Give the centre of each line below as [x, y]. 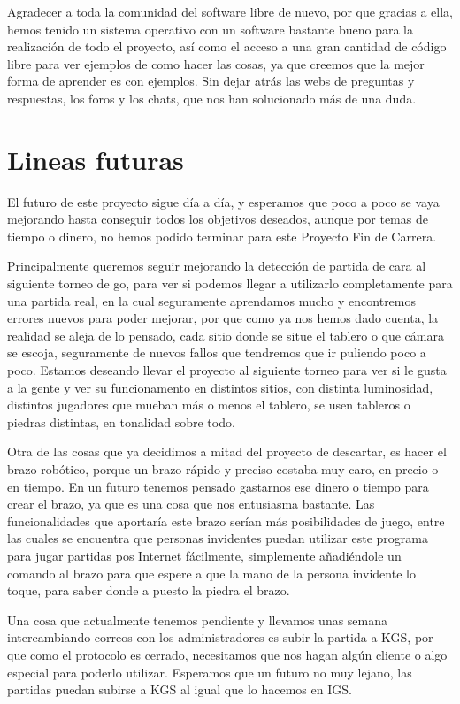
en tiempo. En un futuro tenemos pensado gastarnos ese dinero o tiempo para [218, 486]
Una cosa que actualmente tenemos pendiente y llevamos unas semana [198, 620]
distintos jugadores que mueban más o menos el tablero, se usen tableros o [209, 405]
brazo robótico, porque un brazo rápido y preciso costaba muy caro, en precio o [223, 469]
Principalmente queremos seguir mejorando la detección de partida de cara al [217, 266]
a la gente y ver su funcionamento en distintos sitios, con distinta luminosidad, [220, 387]
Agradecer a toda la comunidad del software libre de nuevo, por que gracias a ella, [230, 11]
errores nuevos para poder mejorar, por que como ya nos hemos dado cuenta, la [223, 318]
